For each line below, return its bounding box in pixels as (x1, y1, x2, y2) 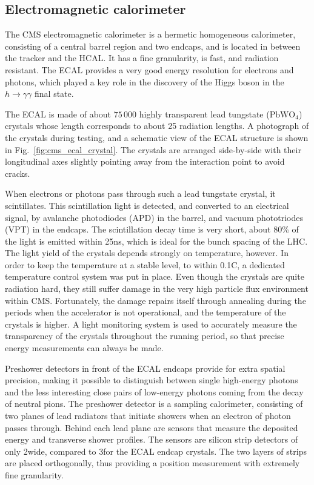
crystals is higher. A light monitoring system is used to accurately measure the (5, 317, 297, 330)
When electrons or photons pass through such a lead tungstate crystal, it (5, 187, 276, 200)
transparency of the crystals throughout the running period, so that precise (5, 329, 284, 342)
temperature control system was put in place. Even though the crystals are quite (5, 270, 304, 283)
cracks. (5, 167, 30, 179)
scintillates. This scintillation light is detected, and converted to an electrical (5, 199, 289, 211)
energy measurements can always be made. (5, 341, 164, 354)
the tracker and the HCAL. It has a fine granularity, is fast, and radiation (5, 51, 279, 64)
